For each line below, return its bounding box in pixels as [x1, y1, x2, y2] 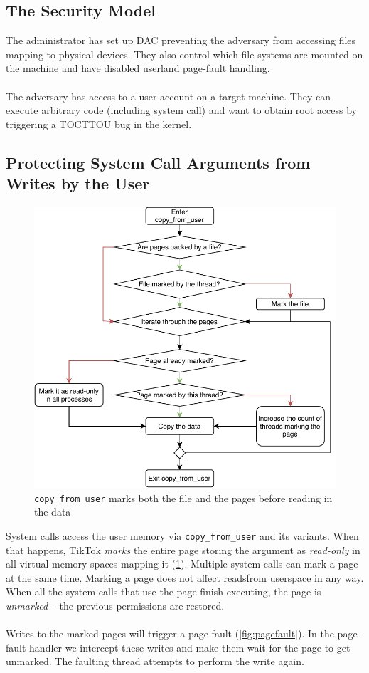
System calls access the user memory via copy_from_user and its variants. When [6, 528, 359, 543]
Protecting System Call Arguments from [6, 151, 311, 173]
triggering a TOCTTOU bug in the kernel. [6, 116, 192, 131]
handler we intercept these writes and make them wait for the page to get [29, 640, 351, 654]
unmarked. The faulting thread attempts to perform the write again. [6, 654, 304, 669]
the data [34, 504, 71, 519]
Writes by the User [6, 172, 150, 194]
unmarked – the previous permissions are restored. [6, 598, 225, 613]
